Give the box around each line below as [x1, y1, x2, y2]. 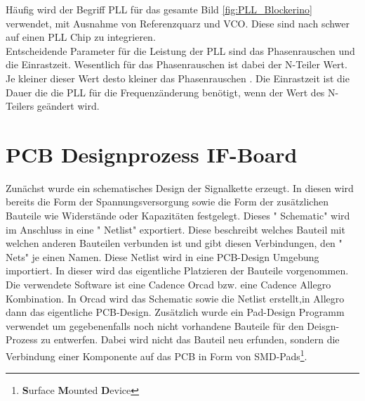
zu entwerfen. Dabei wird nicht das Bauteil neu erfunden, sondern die [41, 332, 340, 347]
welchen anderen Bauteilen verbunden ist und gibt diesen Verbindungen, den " [6, 236, 343, 250]
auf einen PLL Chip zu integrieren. [6, 30, 156, 44]
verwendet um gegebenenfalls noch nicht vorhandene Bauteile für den [6, 318, 304, 333]
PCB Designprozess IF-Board [6, 139, 298, 168]
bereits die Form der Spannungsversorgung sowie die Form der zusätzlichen [6, 194, 328, 209]
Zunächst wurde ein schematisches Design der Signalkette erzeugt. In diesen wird [6, 180, 354, 195]
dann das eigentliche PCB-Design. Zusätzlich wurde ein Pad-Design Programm [6, 305, 345, 319]
